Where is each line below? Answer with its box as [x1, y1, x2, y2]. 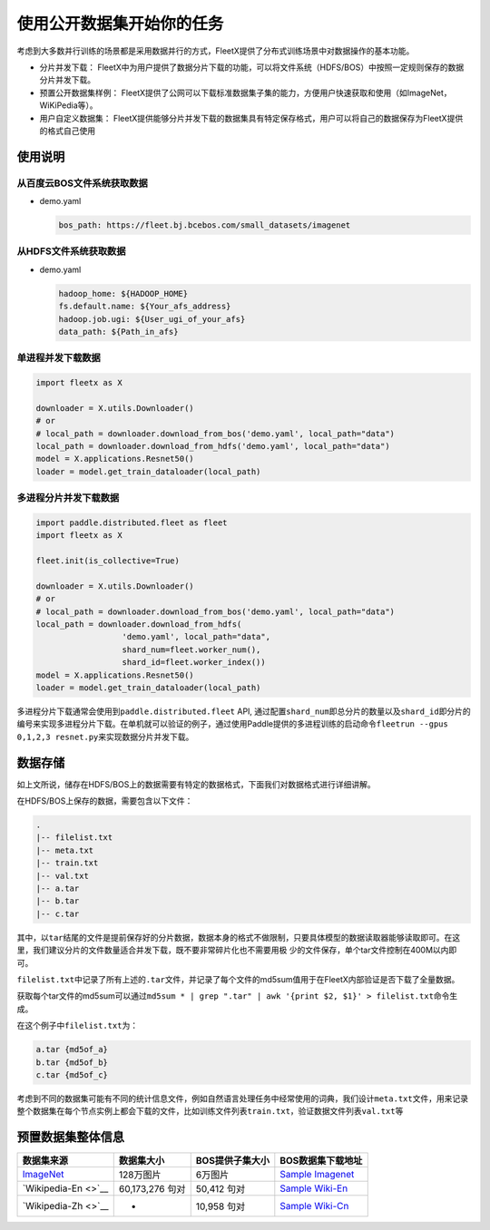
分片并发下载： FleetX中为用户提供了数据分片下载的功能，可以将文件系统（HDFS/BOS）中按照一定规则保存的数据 [39, 62, 465, 73]
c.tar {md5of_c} [35, 1069, 109, 1079]
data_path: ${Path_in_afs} [58, 327, 179, 337]
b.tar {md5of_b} [35, 1057, 109, 1068]
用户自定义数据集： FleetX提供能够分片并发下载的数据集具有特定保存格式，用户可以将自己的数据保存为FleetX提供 [39, 112, 464, 123]
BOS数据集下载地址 [279, 1155, 363, 1167]
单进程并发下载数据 [16, 352, 102, 365]
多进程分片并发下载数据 [16, 492, 120, 504]
